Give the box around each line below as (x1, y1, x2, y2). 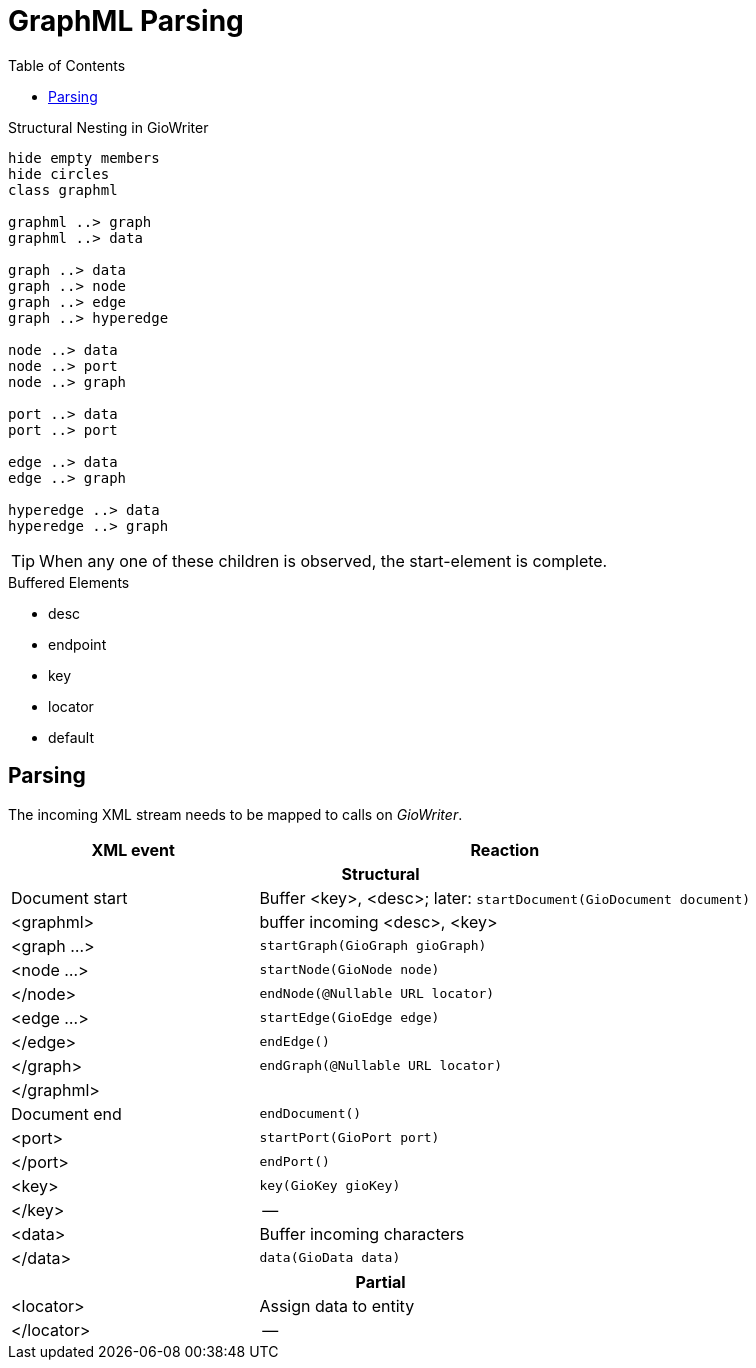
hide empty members (8, 149, 160, 166)
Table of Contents (8, 56, 126, 74)
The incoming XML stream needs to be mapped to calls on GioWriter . (8, 805, 463, 823)
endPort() (259, 1154, 330, 1170)
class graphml (8, 181, 118, 198)
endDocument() (259, 1106, 362, 1122)
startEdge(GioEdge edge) (259, 1010, 440, 1026)
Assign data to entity (259, 1295, 415, 1316)
